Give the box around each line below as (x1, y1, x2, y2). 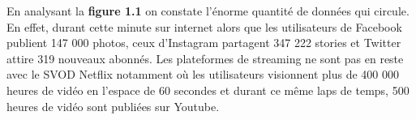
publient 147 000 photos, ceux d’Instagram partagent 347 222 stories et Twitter (6, 34, 401, 51)
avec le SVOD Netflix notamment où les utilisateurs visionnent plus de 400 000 (6, 66, 399, 83)
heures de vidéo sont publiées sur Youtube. (6, 97, 220, 114)
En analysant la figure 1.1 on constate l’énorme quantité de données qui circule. (6, 2, 410, 19)
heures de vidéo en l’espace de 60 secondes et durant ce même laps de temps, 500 (6, 81, 410, 98)
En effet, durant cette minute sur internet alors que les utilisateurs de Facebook (6, 18, 402, 35)
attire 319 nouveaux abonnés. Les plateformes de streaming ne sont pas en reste (6, 49, 404, 66)
